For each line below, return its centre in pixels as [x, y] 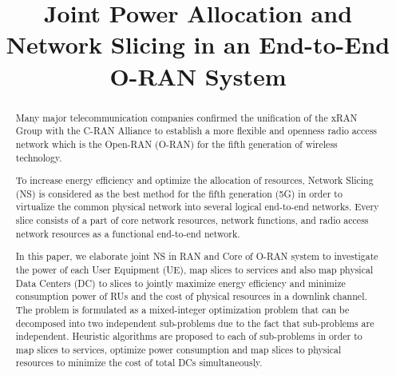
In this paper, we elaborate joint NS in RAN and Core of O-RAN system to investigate [197, 256]
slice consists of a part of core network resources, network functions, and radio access [192, 220]
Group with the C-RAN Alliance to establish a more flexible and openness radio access [196, 131]
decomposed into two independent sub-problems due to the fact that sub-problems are [195, 323]
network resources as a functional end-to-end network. [128, 233]
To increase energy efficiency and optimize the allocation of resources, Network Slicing [194, 180]
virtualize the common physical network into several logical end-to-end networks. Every [197, 207]
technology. [39, 157]
